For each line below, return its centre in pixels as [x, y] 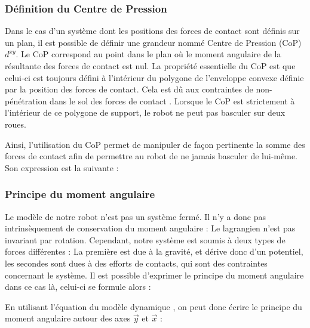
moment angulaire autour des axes [68, 318]
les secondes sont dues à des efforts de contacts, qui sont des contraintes [136, 263]
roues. [16, 124]
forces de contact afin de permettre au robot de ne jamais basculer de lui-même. [151, 156]
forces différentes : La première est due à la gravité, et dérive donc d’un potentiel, [154, 251]
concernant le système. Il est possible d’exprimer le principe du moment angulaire [154, 275]
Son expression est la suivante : [62, 167]
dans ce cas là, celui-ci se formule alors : [78, 287]
